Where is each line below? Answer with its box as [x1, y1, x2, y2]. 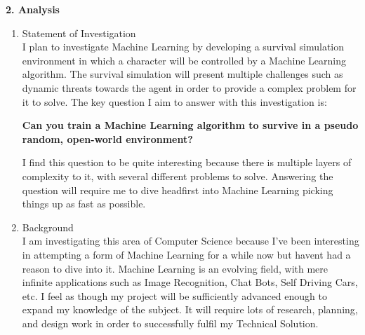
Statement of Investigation [22, 25, 136, 40]
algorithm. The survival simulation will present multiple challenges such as [22, 67, 343, 81]
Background [22, 219, 74, 234]
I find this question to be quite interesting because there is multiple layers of [22, 155, 352, 170]
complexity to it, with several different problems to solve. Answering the [22, 168, 333, 183]
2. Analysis [6, 2, 60, 16]
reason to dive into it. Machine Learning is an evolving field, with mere [22, 261, 328, 275]
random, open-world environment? [22, 131, 193, 146]
